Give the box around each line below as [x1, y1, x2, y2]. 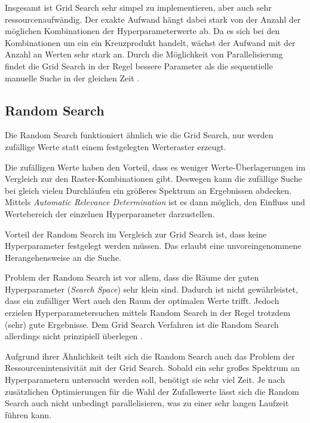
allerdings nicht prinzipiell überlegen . [5, 330, 143, 342]
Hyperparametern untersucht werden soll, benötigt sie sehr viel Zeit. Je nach [5, 373, 285, 386]
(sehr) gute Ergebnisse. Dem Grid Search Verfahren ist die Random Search [5, 318, 279, 330]
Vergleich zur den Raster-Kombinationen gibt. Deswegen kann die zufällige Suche [5, 172, 302, 185]
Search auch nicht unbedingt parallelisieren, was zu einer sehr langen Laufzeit [5, 397, 289, 409]
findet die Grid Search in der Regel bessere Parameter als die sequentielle [5, 59, 273, 72]
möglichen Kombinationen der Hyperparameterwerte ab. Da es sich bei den [5, 25, 280, 37]
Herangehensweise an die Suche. [5, 251, 122, 263]
